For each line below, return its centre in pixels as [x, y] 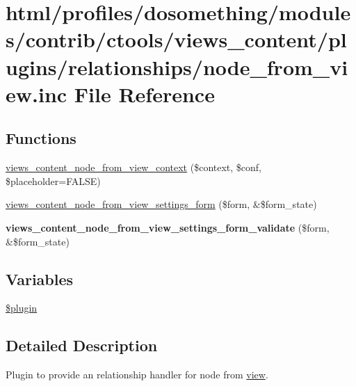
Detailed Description [82, 345]
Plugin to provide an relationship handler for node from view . [137, 375]
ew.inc [37, 94]
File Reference [144, 94]
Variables [40, 279]
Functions [41, 138]
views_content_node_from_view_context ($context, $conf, [134, 167]
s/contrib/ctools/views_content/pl [176, 39]
